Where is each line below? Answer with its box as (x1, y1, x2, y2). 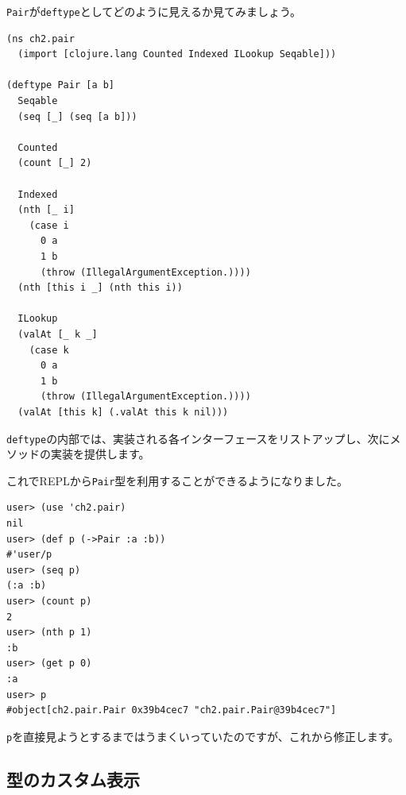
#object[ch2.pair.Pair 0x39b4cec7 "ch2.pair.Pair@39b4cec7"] (6, 704, 337, 716)
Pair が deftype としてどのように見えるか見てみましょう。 (6, 3, 302, 19)
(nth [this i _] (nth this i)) (17, 282, 183, 294)
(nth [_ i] (17, 204, 75, 216)
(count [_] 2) (17, 157, 92, 169)
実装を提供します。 (50, 446, 150, 462)
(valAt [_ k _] (17, 328, 98, 340)
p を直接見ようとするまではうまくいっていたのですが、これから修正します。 (6, 727, 400, 744)
